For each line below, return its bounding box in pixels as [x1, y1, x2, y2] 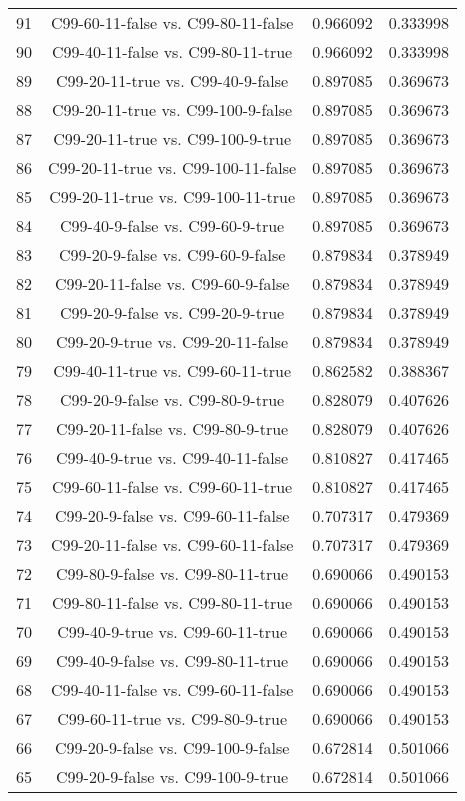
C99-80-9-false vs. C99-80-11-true [56, 562, 289, 585]
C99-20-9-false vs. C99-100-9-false [54, 736, 290, 759]
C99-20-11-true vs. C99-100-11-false [48, 156, 297, 179]
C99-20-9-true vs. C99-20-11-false [56, 330, 289, 353]
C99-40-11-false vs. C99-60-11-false [50, 678, 294, 701]
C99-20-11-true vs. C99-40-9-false [56, 69, 289, 92]
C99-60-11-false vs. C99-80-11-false [50, 11, 294, 34]
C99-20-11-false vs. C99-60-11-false [50, 533, 294, 556]
